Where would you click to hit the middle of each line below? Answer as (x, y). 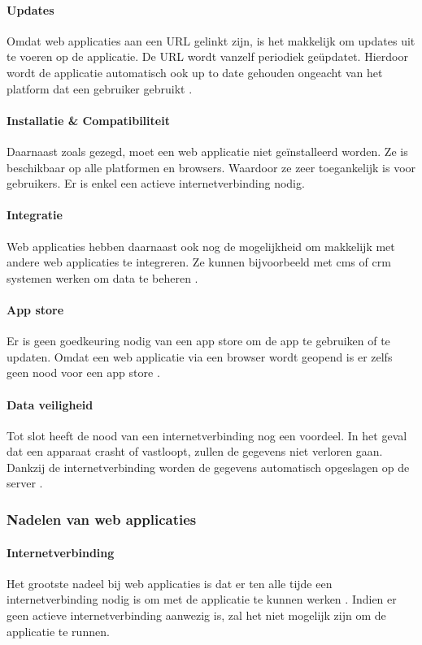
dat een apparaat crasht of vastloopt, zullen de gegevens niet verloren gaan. (195, 451)
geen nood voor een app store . (83, 372)
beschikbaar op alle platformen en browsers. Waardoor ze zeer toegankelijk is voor (211, 167)
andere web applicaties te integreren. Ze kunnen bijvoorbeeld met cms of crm (199, 262)
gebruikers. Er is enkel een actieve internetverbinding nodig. (156, 183)
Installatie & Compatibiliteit (88, 120)
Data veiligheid (50, 404)
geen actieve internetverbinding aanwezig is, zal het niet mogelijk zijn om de (196, 615)
